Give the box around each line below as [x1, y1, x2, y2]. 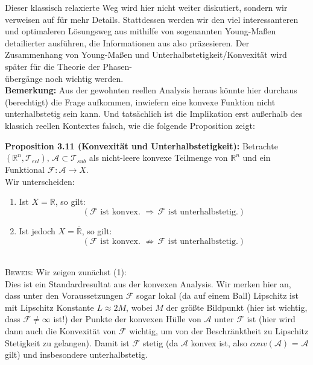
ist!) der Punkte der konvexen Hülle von [53, 313, 201, 325]
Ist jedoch [19, 224, 55, 237]
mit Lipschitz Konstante [5, 301, 94, 313]
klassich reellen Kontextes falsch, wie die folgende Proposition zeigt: [5, 119, 255, 131]
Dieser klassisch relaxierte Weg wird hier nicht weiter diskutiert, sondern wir [5, 1, 288, 13]
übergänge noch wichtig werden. [5, 72, 124, 84]
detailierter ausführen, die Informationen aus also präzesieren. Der [5, 36, 250, 49]
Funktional [5, 163, 45, 176]
